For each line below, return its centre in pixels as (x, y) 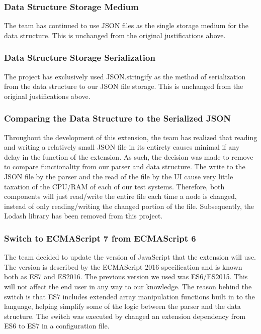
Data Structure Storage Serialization (80, 58)
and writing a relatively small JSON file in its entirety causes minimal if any (122, 147)
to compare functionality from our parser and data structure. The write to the (125, 166)
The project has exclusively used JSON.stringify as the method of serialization (125, 76)
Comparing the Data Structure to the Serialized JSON (118, 118)
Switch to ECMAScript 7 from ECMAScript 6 (100, 238)
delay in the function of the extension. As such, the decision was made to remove (129, 156)
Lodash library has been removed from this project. (83, 216)
